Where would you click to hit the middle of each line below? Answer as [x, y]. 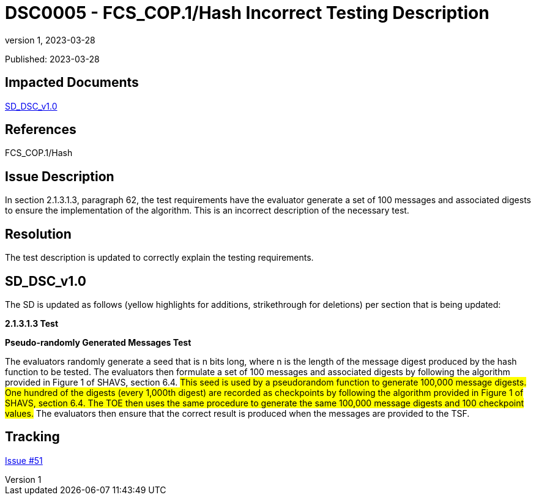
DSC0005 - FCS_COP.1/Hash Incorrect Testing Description [247, 13]
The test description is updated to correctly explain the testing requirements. [159, 258]
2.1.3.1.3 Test [32, 323]
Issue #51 [24, 460]
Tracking [32, 437]
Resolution [38, 234]
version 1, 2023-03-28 [50, 40]
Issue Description [60, 176]
